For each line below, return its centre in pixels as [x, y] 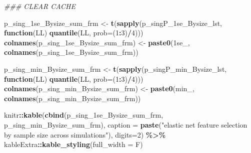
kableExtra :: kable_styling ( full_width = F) [73, 144]
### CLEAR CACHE [40, 6]
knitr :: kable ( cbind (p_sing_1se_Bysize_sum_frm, [84, 115]
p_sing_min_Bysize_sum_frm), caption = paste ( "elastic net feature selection [126, 124]
